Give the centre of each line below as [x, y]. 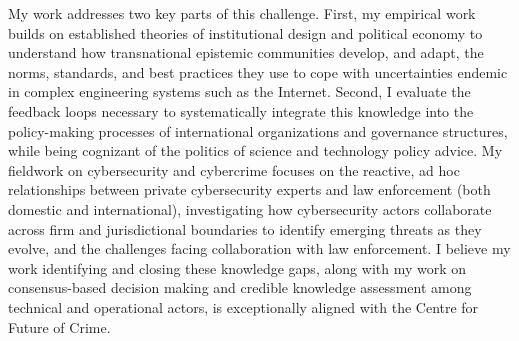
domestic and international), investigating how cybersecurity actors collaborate [250, 208]
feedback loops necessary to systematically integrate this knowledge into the [241, 110]
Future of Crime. [59, 326]
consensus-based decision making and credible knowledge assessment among [240, 287]
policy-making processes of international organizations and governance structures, [258, 130]
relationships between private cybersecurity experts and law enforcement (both [249, 189]
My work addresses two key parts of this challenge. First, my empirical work [242, 13]
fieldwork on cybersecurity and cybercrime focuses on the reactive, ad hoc [234, 169]
